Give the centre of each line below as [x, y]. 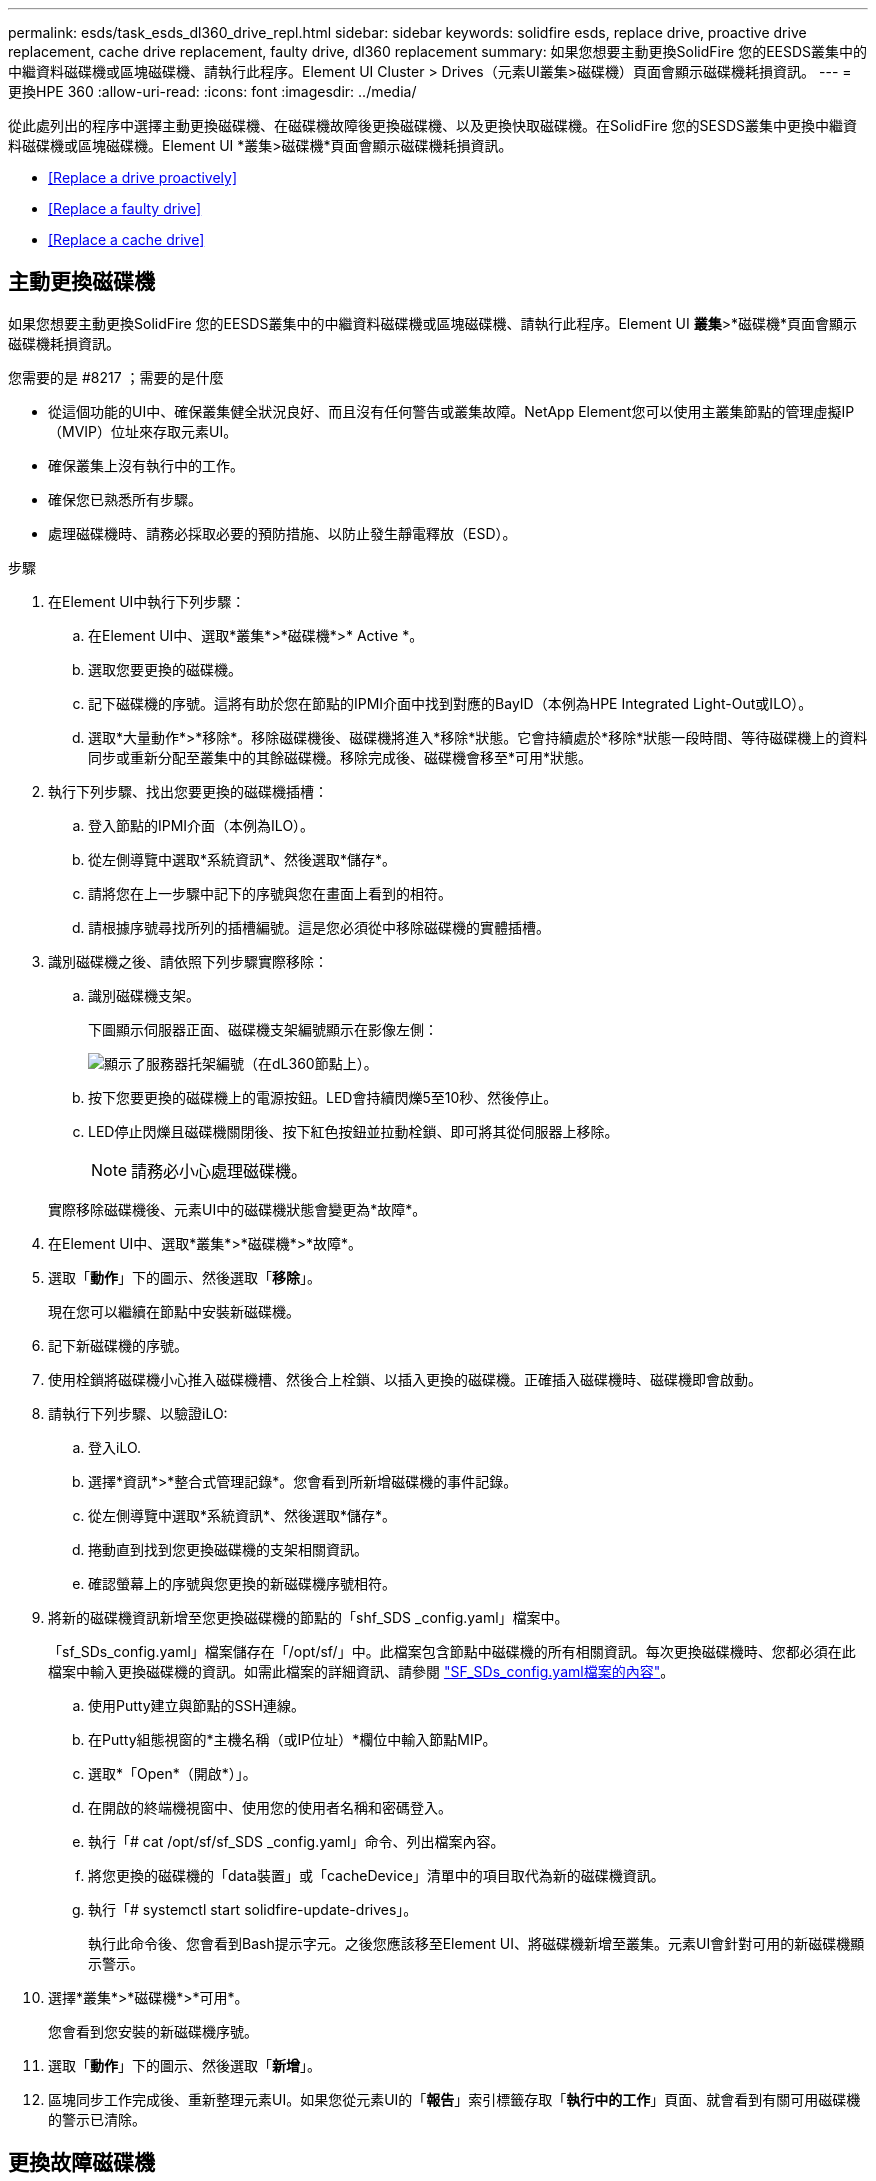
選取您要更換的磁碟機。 [165, 669]
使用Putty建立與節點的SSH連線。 [196, 1705]
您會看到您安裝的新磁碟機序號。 [153, 2031]
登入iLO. [115, 1447]
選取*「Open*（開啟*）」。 [172, 1773]
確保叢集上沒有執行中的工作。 [146, 465]
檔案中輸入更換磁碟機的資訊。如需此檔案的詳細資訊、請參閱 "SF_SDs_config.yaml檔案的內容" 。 [361, 1671]
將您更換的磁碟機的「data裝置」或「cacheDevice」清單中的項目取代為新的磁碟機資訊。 [376, 1875]
